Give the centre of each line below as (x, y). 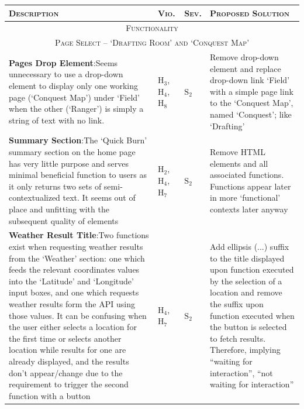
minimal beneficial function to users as (78, 175)
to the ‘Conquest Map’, (252, 103)
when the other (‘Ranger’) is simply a (76, 109)
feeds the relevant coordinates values (74, 269)
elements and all (239, 163)
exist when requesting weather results (76, 247)
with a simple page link (252, 91)
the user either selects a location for (73, 327)
